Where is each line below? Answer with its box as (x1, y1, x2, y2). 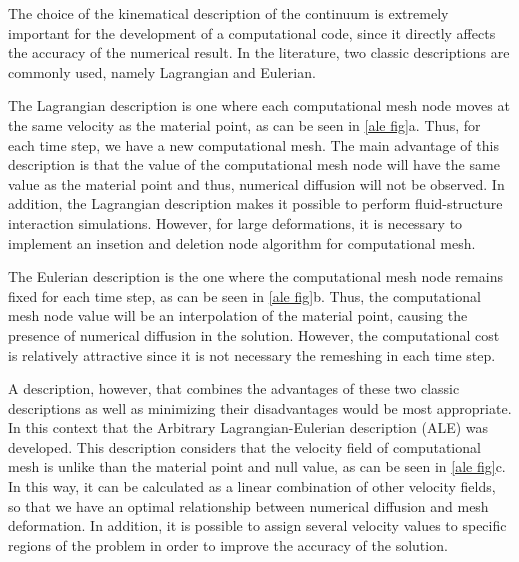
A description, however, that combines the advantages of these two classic (8, 378, 460, 399)
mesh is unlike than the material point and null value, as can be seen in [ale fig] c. (8, 456, 506, 477)
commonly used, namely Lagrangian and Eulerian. (8, 61, 316, 82)
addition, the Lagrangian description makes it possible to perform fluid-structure (8, 193, 503, 214)
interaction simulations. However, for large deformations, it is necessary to (8, 212, 463, 233)
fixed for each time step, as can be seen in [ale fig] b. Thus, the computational (8, 285, 481, 306)
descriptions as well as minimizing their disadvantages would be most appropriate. (8, 397, 512, 418)
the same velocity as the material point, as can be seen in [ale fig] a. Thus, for (8, 114, 481, 135)
